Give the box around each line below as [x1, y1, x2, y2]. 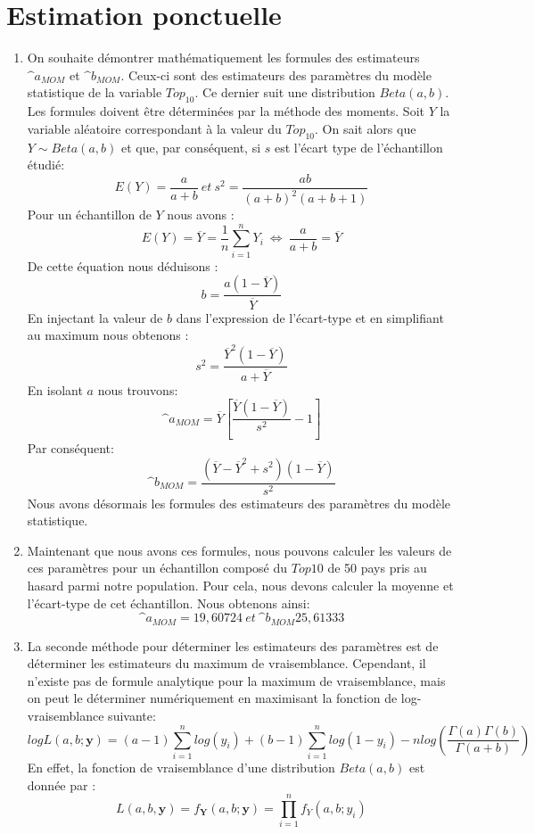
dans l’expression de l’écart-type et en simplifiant [176, 308, 444, 326]
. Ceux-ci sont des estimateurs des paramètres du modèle [120, 65, 432, 84]
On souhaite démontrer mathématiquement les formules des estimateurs [27, 48, 420, 67]
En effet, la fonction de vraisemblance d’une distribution [27, 757, 335, 776]
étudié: [27, 155, 65, 174]
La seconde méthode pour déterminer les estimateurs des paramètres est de [27, 636, 439, 655]
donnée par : [27, 775, 96, 794]
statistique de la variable [27, 83, 162, 102]
